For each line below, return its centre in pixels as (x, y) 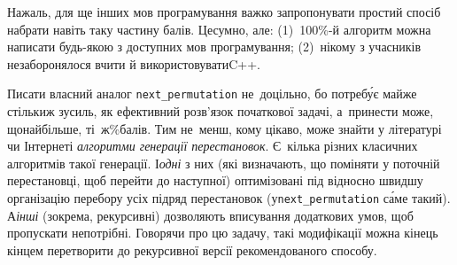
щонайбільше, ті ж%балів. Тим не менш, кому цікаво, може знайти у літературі (225, 128)
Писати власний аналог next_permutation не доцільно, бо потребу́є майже (212, 94)
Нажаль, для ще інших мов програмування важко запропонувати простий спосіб (224, 12)
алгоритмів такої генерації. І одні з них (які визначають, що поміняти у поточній (224, 163)
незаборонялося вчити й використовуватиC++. (134, 63)
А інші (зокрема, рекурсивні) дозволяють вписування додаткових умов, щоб (210, 215)
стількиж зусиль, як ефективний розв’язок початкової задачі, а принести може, (221, 111)
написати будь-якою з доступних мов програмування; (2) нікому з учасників (214, 47)
